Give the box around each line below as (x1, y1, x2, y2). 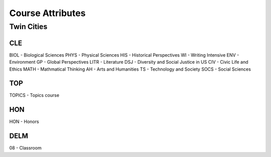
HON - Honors (9, 118, 40, 125)
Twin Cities (9, 22, 48, 31)
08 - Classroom (9, 145, 42, 151)
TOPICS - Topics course (9, 92, 60, 98)
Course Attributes (9, 8, 86, 19)
